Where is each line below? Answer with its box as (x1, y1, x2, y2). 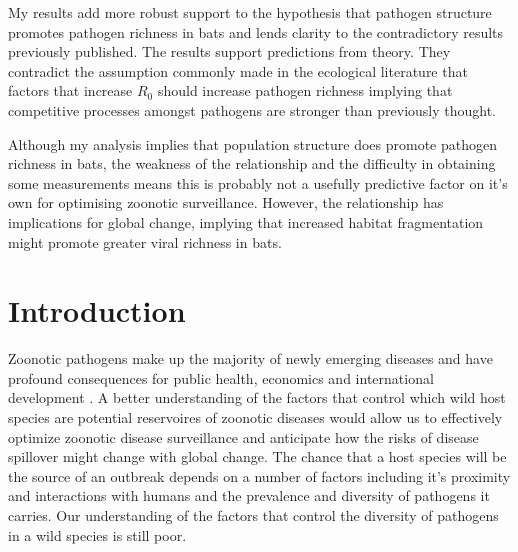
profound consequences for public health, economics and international (8, 367, 434, 388)
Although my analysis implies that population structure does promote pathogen (8, 133, 497, 154)
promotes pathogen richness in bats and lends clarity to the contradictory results (8, 21, 504, 42)
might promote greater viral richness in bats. (8, 231, 282, 252)
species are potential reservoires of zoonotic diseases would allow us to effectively (8, 407, 503, 428)
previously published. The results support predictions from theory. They (8, 41, 451, 62)
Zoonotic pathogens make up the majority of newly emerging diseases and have (8, 348, 493, 369)
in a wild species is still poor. (8, 524, 187, 545)
